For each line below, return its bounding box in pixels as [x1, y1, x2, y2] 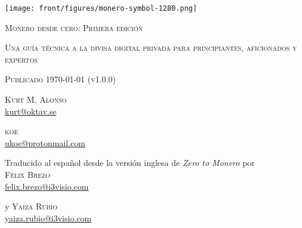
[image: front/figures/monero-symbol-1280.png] [5, 4, 198, 13]
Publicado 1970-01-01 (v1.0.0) [5, 73, 116, 85]
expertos [5, 53, 38, 65]
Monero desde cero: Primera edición [5, 21, 143, 33]
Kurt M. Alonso [5, 93, 67, 106]
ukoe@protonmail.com [5, 136, 86, 149]
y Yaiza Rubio [5, 200, 58, 212]
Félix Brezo [5, 168, 50, 180]
